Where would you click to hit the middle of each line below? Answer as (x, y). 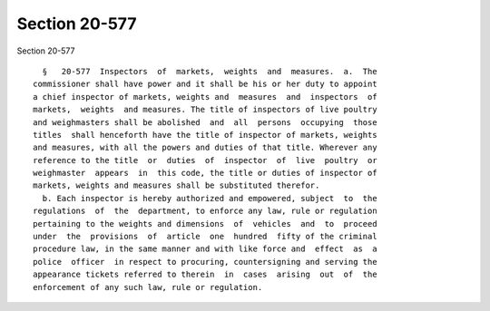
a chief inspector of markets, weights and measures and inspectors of (205, 97)
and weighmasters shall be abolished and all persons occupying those (205, 122)
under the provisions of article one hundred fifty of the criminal (205, 237)
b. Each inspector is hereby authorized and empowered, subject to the (210, 198)
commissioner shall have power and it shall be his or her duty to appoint (205, 84)
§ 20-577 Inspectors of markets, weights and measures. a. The (210, 71)
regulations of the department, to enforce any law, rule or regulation (205, 211)
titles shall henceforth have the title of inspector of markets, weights (205, 135)
